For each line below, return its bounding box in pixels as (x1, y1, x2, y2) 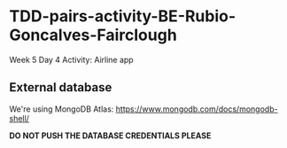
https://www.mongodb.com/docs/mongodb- (115, 104, 278, 114)
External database (9, 80, 112, 95)
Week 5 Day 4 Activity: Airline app (9, 54, 135, 65)
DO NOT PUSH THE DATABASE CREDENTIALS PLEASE (9, 130, 212, 141)
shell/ (9, 113, 29, 123)
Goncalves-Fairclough (9, 25, 177, 45)
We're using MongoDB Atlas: (9, 104, 114, 114)
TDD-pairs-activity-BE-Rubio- (9, 6, 237, 27)
